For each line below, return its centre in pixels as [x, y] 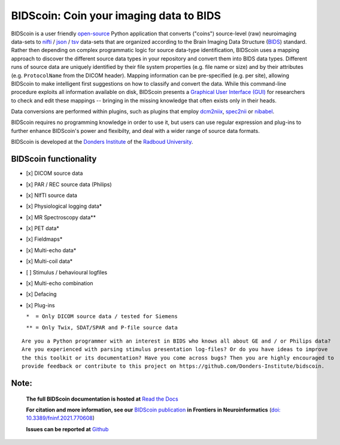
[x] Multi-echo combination [60, 283]
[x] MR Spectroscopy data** [61, 217]
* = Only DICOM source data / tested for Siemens [102, 317]
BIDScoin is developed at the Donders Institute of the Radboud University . [102, 142]
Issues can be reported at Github [67, 429]
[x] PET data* [43, 228]
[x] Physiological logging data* [64, 206]
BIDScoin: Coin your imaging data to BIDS [116, 16]
